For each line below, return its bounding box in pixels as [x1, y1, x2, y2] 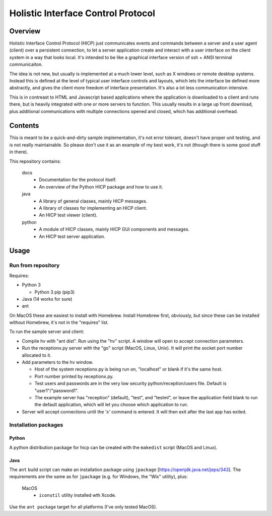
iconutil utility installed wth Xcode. [39, 492, 116, 498]
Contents [9, 121, 39, 130]
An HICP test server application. [39, 233, 106, 240]
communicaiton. [9, 61, 43, 68]
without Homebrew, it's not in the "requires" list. [9, 319, 109, 325]
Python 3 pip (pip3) [34, 289, 75, 295]
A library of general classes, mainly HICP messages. [39, 198, 148, 204]
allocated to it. [22, 352, 51, 358]
